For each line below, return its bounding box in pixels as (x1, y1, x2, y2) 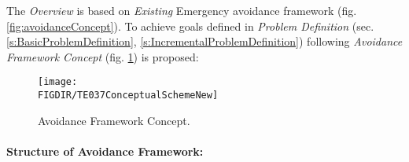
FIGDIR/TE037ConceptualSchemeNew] (38, 90, 219, 101)
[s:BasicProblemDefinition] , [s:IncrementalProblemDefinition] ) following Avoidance (6, 33, 403, 50)
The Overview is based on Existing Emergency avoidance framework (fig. (6, 2, 357, 18)
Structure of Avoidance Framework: (6, 142, 204, 159)
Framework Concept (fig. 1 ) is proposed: (6, 48, 199, 64)
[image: (38, 76, 78, 88)
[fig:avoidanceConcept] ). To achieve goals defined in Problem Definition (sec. (6, 17, 374, 34)
